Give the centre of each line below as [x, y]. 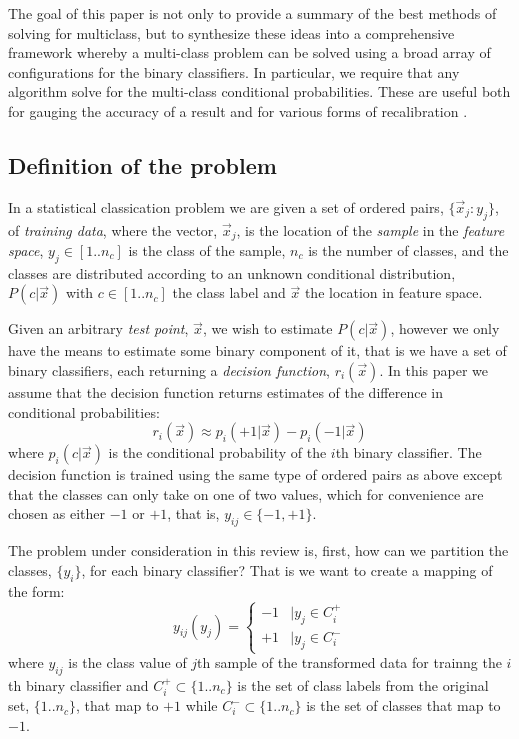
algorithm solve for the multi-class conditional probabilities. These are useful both [259, 91]
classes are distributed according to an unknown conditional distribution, [232, 272]
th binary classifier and [78, 684]
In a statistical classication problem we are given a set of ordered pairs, [226, 206]
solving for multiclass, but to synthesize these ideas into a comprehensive [231, 32]
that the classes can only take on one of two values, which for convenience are [246, 493]
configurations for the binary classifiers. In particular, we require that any [234, 71]
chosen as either [57, 513]
